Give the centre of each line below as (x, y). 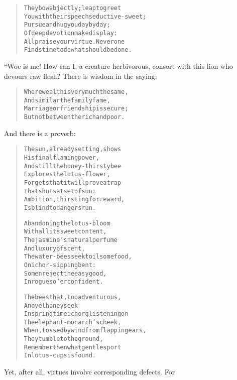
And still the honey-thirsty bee (73, 166)
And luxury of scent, (54, 248)
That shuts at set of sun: (60, 191)
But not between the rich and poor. (74, 117)
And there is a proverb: (40, 133)
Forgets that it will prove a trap (73, 182)
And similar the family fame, (67, 100)
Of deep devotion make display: (71, 33)
